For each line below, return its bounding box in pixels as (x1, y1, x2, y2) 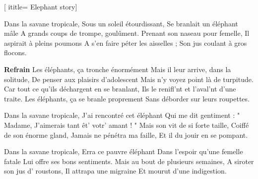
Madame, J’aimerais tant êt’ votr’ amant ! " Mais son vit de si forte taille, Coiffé (4, 119, 249, 130)
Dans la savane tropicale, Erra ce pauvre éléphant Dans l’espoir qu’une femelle (4, 146, 243, 157)
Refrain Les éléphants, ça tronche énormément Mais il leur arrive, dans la (4, 64, 231, 74)
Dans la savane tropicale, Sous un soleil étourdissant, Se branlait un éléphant (4, 18, 238, 28)
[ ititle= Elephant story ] (4, 1, 77, 11)
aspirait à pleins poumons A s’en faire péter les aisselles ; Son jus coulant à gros (4, 37, 247, 48)
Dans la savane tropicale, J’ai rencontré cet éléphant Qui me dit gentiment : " (4, 110, 240, 120)
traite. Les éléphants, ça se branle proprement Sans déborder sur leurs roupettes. (4, 93, 250, 103)
